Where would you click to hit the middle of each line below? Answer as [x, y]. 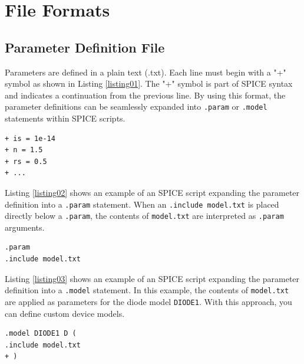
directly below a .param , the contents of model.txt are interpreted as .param [144, 216]
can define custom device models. [65, 313]
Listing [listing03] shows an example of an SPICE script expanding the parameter [152, 278]
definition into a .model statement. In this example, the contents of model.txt [147, 290]
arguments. [25, 227]
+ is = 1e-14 [30, 138]
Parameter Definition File [85, 47]
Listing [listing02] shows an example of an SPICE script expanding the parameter [152, 192]
